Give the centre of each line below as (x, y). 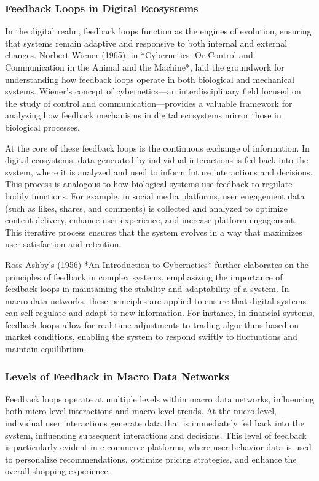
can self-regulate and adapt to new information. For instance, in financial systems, (160, 313)
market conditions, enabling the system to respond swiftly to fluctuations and (151, 337)
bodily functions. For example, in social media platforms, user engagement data (155, 195)
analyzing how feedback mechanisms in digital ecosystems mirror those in (143, 115)
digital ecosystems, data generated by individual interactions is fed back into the (157, 160)
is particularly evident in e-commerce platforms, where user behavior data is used (158, 447)
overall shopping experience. (58, 471)
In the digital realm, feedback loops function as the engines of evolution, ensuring (158, 31)
